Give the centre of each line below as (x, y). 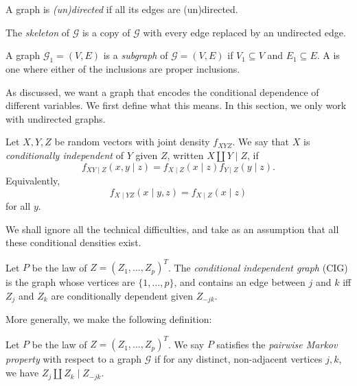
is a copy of (106, 32)
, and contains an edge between (240, 282)
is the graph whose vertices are (70, 282)
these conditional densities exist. (73, 242)
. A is (328, 55)
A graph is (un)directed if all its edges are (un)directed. (122, 9)
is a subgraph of (136, 55)
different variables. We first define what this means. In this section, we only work (176, 105)
